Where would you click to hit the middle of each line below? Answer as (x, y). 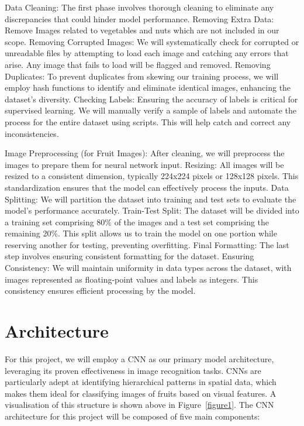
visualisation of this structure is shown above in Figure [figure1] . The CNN (139, 405)
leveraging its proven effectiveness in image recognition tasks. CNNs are (133, 370)
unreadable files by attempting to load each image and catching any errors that (147, 53)
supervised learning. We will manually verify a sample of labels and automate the (151, 110)
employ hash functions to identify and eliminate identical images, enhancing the (148, 87)
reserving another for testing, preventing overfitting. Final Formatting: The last (147, 244)
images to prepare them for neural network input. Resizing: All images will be (144, 164)
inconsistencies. (32, 133)
